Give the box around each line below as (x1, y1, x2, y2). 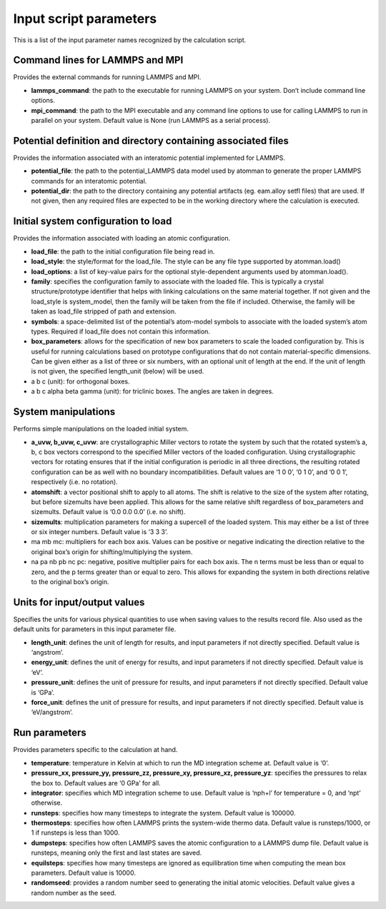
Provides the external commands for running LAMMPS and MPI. (13, 73, 202, 81)
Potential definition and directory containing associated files (13, 134, 289, 146)
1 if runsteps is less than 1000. (31, 828, 120, 837)
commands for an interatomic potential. (31, 176, 147, 185)
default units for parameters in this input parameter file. (13, 625, 177, 633)
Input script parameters (13, 11, 157, 26)
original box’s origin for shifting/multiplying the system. (31, 547, 193, 556)
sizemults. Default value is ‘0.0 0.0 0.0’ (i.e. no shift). (31, 508, 186, 516)
